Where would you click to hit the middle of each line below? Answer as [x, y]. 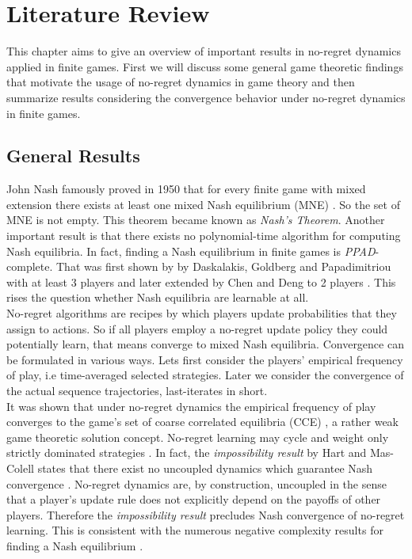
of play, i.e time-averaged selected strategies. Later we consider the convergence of [205, 375]
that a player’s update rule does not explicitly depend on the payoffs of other [194, 499]
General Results [73, 156]
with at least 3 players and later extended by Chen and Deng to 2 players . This [201, 281]
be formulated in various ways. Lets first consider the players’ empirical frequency [205, 359]
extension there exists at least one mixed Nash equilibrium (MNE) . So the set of [203, 204]
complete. [30, 266]
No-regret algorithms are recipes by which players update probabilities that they [202, 313]
